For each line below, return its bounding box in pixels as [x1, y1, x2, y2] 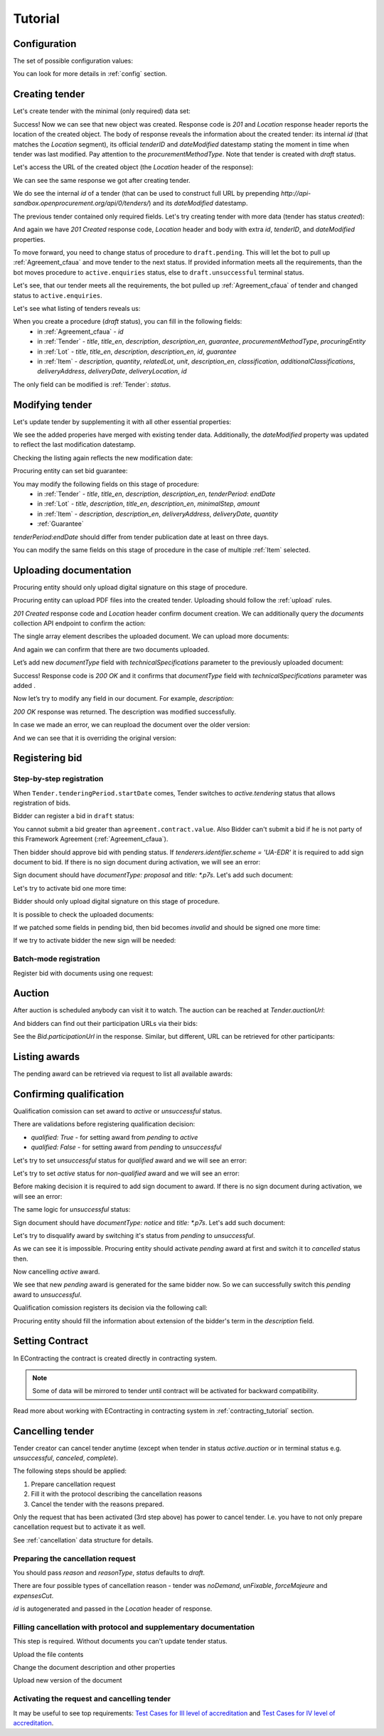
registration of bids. [13, 799, 71, 808]
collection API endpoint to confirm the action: [13, 619, 146, 628]
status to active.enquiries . [13, 291, 102, 300]
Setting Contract [13, 1335, 89, 1348]
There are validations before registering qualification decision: [13, 1120, 196, 1128]
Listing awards [13, 1051, 80, 1063]
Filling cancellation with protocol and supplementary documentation [13, 1622, 255, 1632]
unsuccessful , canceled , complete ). [13, 1454, 119, 1462]
